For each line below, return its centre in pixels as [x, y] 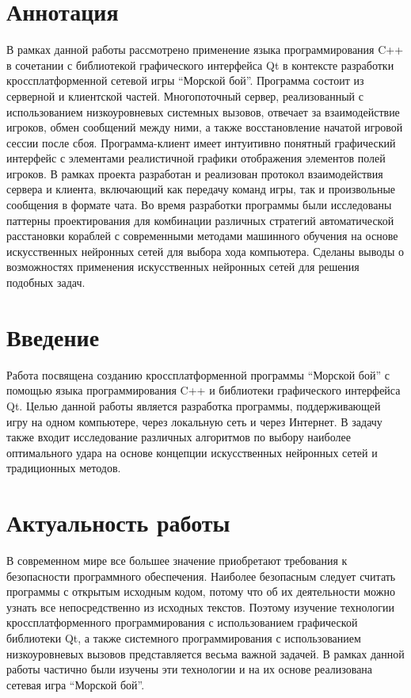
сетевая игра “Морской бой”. [76, 684]
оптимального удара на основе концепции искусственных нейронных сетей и [192, 452]
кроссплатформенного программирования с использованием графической [182, 622]
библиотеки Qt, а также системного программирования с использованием [184, 638]
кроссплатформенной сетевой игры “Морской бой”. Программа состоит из [185, 80]
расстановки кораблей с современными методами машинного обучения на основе [202, 236]
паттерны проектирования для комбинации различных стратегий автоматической [200, 220]
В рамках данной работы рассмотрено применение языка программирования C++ [205, 50]
